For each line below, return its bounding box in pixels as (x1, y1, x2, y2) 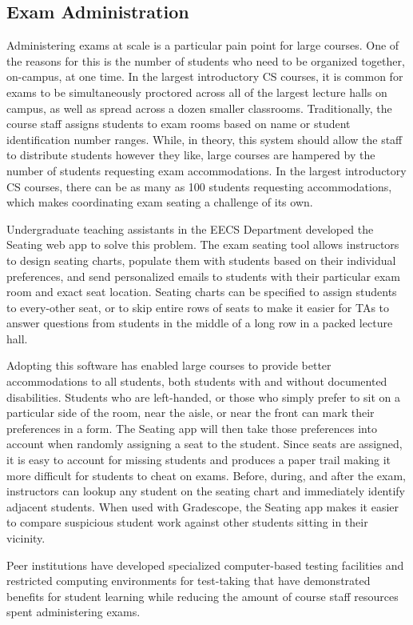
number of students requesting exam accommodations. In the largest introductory (6, 162, 407, 178)
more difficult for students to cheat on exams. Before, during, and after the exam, (6, 467, 406, 483)
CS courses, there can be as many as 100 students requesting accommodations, (6, 178, 392, 194)
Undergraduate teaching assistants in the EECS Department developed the (6, 220, 374, 237)
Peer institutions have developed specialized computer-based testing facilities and (6, 556, 404, 573)
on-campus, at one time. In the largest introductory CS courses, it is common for (6, 68, 403, 85)
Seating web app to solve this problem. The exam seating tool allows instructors (6, 236, 399, 253)
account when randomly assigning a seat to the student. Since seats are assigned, (6, 435, 403, 452)
